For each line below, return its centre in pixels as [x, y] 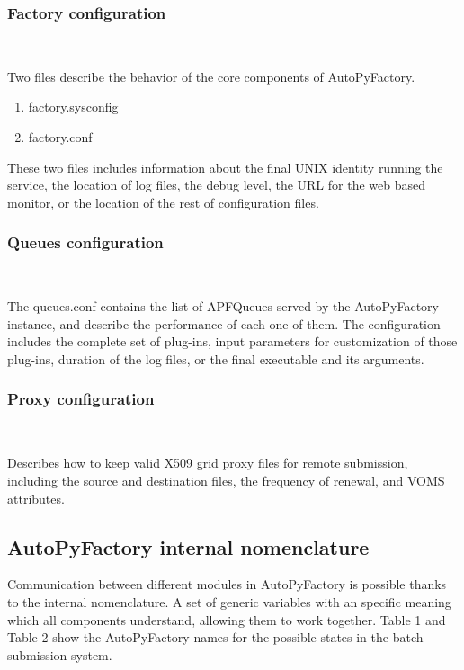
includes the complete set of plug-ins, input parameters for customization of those [232, 341]
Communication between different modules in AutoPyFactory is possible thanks [227, 584]
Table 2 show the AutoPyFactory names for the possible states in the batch [215, 637]
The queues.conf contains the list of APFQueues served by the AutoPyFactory [223, 306]
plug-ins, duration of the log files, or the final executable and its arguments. [216, 358]
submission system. [60, 654]
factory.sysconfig [73, 107]
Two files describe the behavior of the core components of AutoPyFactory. [211, 76]
